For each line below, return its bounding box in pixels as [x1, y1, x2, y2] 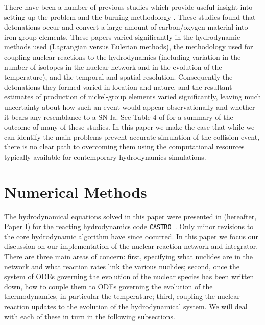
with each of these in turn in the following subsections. [4, 311, 175, 321]
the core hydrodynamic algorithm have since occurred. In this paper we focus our [4, 231, 258, 241]
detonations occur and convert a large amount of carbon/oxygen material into [4, 21, 248, 32]
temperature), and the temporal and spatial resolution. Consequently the [4, 71, 233, 82]
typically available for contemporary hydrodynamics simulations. [4, 151, 206, 162]
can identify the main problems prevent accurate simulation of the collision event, [4, 131, 260, 142]
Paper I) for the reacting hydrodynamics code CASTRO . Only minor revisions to [4, 221, 254, 232]
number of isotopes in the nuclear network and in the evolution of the [4, 61, 222, 72]
